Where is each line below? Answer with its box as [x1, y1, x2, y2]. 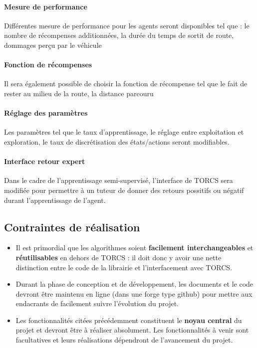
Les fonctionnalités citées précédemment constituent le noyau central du [15, 315, 242, 325]
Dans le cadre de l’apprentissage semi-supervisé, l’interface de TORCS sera [4, 175, 233, 185]
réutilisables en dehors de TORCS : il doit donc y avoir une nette [15, 252, 222, 262]
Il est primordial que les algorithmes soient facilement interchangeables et [15, 242, 254, 253]
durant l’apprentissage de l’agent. [4, 194, 106, 205]
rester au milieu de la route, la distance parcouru [4, 88, 154, 98]
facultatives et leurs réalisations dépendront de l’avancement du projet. [15, 335, 233, 345]
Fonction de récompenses [4, 59, 92, 70]
